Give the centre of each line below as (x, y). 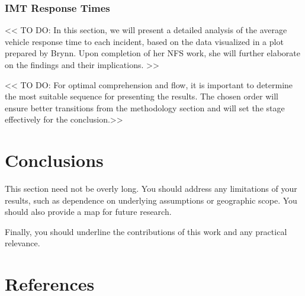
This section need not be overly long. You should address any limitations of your (151, 189)
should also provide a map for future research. (88, 212)
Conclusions (54, 160)
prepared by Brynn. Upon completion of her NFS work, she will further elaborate (152, 53)
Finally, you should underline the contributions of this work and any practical (146, 231)
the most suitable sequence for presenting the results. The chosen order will (142, 96)
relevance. (23, 243)
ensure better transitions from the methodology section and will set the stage (145, 107)
